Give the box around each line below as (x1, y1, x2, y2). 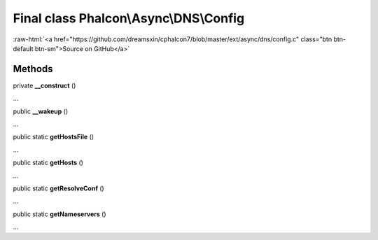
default (13, 44, 34, 52)
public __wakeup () (13, 107, 69, 115)
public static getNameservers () (13, 210, 106, 218)
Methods (13, 63, 53, 75)
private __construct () (13, 81, 76, 90)
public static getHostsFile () (13, 133, 94, 141)
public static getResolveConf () (13, 184, 104, 192)
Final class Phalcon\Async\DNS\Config (13, 10, 245, 26)
